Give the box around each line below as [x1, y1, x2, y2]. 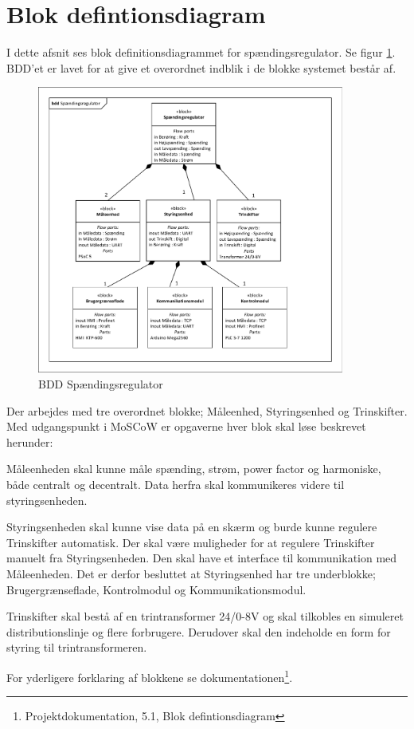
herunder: [6, 433, 53, 450]
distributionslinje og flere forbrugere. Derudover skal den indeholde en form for [6, 623, 391, 640]
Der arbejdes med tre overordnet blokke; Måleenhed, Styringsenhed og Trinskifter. [6, 402, 408, 419]
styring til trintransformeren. [6, 639, 147, 656]
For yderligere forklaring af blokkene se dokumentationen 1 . [6, 666, 293, 685]
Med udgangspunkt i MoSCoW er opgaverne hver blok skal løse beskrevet [6, 418, 366, 435]
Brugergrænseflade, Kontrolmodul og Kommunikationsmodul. [6, 581, 307, 597]
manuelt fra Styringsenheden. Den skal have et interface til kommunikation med [6, 550, 397, 566]
